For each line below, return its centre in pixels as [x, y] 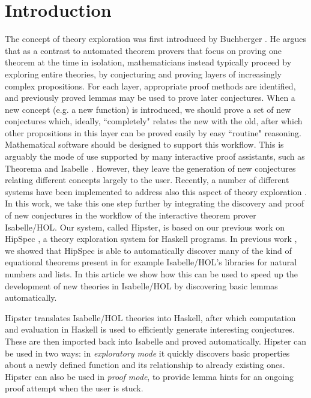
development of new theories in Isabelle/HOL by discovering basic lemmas [141, 285]
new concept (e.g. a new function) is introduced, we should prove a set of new [148, 109]
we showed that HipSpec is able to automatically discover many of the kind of [148, 250]
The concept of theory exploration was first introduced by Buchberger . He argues [155, 39]
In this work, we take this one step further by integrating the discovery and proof [155, 203]
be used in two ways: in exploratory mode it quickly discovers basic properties [147, 353]
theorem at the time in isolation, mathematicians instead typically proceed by [148, 62]
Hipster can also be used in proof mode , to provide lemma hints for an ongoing [149, 376]
